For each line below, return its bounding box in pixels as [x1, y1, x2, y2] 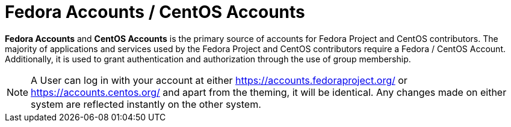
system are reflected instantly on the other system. [31, 98, 261, 110]
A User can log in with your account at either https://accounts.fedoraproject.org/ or [31, 74, 407, 86]
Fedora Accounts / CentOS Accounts [5, 2, 305, 22]
